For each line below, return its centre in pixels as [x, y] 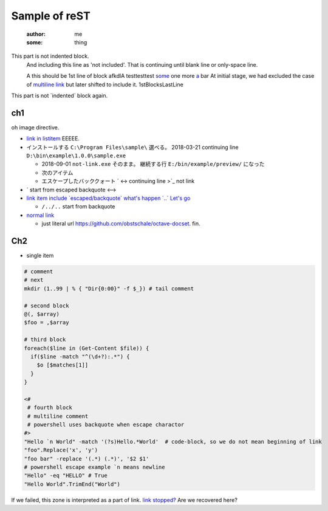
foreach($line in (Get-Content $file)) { [87, 348]
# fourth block [50, 408]
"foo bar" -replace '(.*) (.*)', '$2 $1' [87, 458]
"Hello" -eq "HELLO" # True [66, 476]
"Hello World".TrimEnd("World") [72, 484]
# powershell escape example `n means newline [94, 467]
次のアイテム [57, 173]
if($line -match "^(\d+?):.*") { [80, 356]
